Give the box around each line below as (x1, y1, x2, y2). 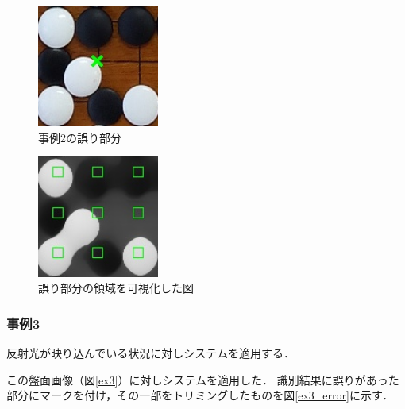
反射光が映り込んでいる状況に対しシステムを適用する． (6, 344, 295, 361)
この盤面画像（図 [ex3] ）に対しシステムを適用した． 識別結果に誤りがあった (6, 371, 399, 388)
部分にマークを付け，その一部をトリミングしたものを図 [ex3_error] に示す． (6, 387, 394, 403)
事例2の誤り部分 (38, 129, 121, 145)
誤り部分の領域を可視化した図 (38, 280, 194, 296)
